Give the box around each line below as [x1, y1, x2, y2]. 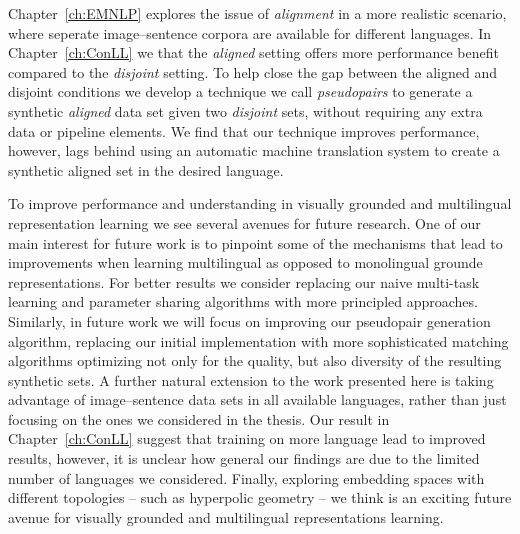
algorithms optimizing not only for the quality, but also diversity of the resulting [8, 350, 502, 371]
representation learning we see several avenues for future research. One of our [8, 212, 481, 233]
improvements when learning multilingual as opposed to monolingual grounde [8, 252, 483, 273]
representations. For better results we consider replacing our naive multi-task [8, 271, 480, 292]
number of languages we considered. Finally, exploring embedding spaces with [8, 467, 485, 488]
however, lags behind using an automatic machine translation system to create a [8, 140, 500, 161]
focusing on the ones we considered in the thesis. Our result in [8, 408, 390, 429]
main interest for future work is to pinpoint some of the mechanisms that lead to [8, 232, 503, 253]
